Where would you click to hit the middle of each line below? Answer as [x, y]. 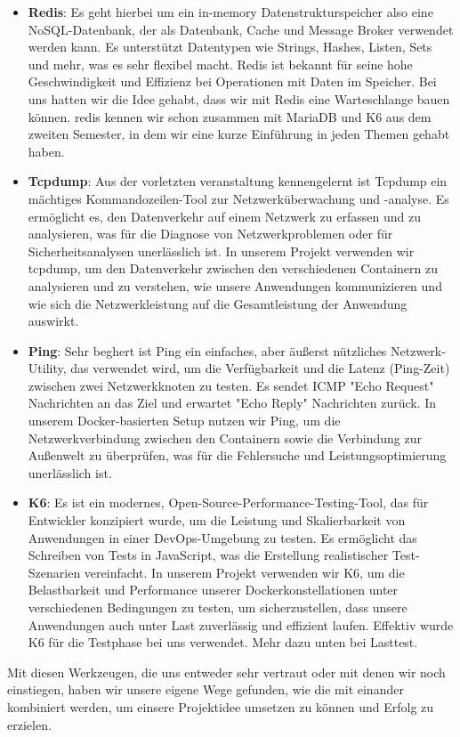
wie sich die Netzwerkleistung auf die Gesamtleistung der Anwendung [218, 303]
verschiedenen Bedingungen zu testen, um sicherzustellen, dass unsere [218, 607]
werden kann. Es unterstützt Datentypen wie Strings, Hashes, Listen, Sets [230, 47]
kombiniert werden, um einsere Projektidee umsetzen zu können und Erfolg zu [221, 706]
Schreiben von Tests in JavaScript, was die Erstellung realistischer [208, 555]
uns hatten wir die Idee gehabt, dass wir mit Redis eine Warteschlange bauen [239, 98]
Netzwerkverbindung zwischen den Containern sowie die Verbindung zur [225, 437]
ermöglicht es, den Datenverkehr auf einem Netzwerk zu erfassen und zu [224, 216]
